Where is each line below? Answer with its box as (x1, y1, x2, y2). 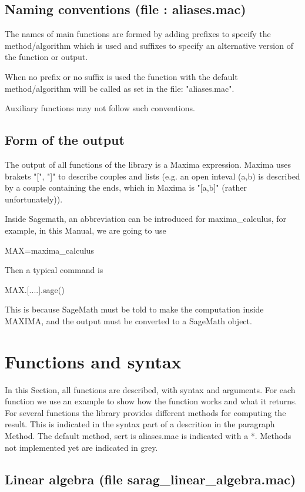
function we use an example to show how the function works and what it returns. (5, 395, 297, 407)
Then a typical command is (5, 264, 103, 276)
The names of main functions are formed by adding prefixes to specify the (5, 28, 271, 40)
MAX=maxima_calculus (5, 244, 95, 256)
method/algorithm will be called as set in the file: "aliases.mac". (5, 82, 234, 94)
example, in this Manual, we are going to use (5, 224, 166, 236)
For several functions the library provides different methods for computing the (5, 406, 286, 418)
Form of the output (5, 131, 125, 149)
